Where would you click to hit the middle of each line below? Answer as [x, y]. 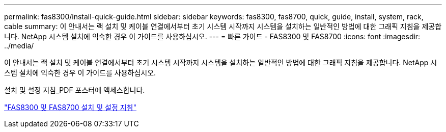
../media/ [19, 46]
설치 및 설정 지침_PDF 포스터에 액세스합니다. [75, 90]
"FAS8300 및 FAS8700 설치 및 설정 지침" [70, 107]
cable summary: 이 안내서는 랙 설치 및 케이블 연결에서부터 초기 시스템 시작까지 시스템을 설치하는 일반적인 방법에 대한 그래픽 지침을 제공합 [223, 26]
